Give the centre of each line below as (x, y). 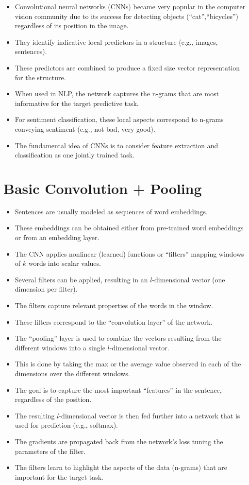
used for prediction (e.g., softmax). (66, 425)
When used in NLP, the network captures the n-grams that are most (117, 94)
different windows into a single (60, 347)
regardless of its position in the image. (72, 26)
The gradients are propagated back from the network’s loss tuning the (119, 441)
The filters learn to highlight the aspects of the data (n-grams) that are (121, 467)
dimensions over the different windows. (72, 373)
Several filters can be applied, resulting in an (81, 279)
